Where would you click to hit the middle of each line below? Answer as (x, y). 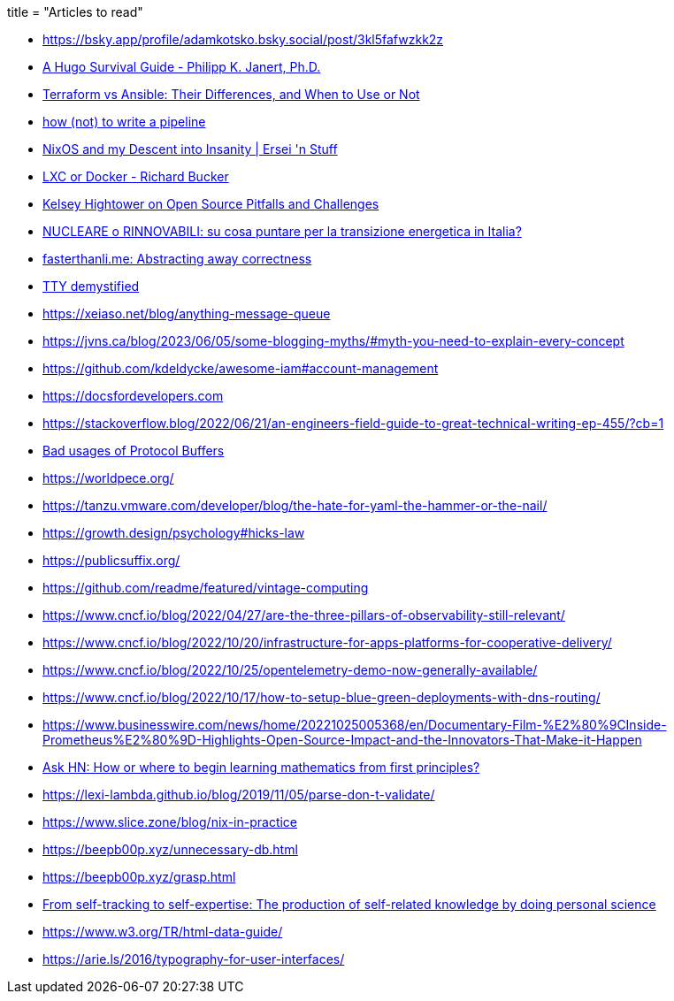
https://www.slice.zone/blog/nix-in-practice (170, 822)
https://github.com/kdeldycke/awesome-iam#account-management (241, 368)
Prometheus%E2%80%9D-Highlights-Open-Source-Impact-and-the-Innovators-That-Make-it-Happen (342, 740)
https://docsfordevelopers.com (133, 396)
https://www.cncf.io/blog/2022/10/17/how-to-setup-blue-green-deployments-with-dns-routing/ (322, 697)
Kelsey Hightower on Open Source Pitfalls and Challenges (211, 204)
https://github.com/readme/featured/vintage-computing (206, 588)
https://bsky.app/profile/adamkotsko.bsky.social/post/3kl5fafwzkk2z (243, 39)
